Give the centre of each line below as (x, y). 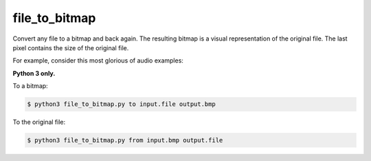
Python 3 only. (34, 73)
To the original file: (39, 122)
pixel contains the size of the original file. (71, 47)
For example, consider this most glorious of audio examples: (98, 61)
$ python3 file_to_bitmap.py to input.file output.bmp (121, 104)
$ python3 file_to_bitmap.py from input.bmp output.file (125, 140)
